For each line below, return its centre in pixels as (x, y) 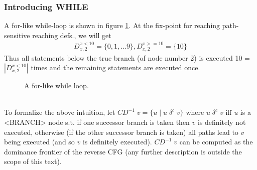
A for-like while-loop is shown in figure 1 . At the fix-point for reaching (112, 25)
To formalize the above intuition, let (60, 112)
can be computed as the (216, 142)
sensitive (17, 35)
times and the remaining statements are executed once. (115, 67)
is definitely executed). (117, 142)
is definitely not (222, 122)
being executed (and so (39, 142)
